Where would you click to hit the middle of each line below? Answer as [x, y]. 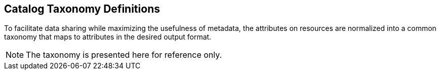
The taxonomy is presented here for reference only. [124, 55]
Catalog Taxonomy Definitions [82, 9]
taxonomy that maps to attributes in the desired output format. [108, 37]
